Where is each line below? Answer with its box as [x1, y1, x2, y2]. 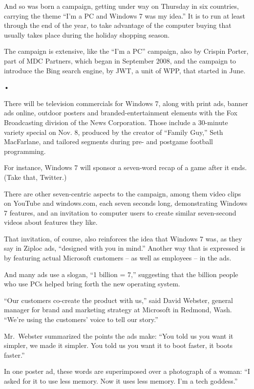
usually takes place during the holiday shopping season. [4, 29, 170, 40]
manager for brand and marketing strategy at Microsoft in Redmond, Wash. [4, 304, 232, 315]
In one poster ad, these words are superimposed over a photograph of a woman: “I [4, 366, 250, 376]
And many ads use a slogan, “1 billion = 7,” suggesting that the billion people [4, 269, 238, 279]
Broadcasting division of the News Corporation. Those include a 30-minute [4, 117, 228, 127]
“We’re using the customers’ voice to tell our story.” [4, 314, 158, 324]
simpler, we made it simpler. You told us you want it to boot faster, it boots [4, 340, 233, 350]
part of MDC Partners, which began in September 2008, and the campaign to [4, 55, 236, 65]
